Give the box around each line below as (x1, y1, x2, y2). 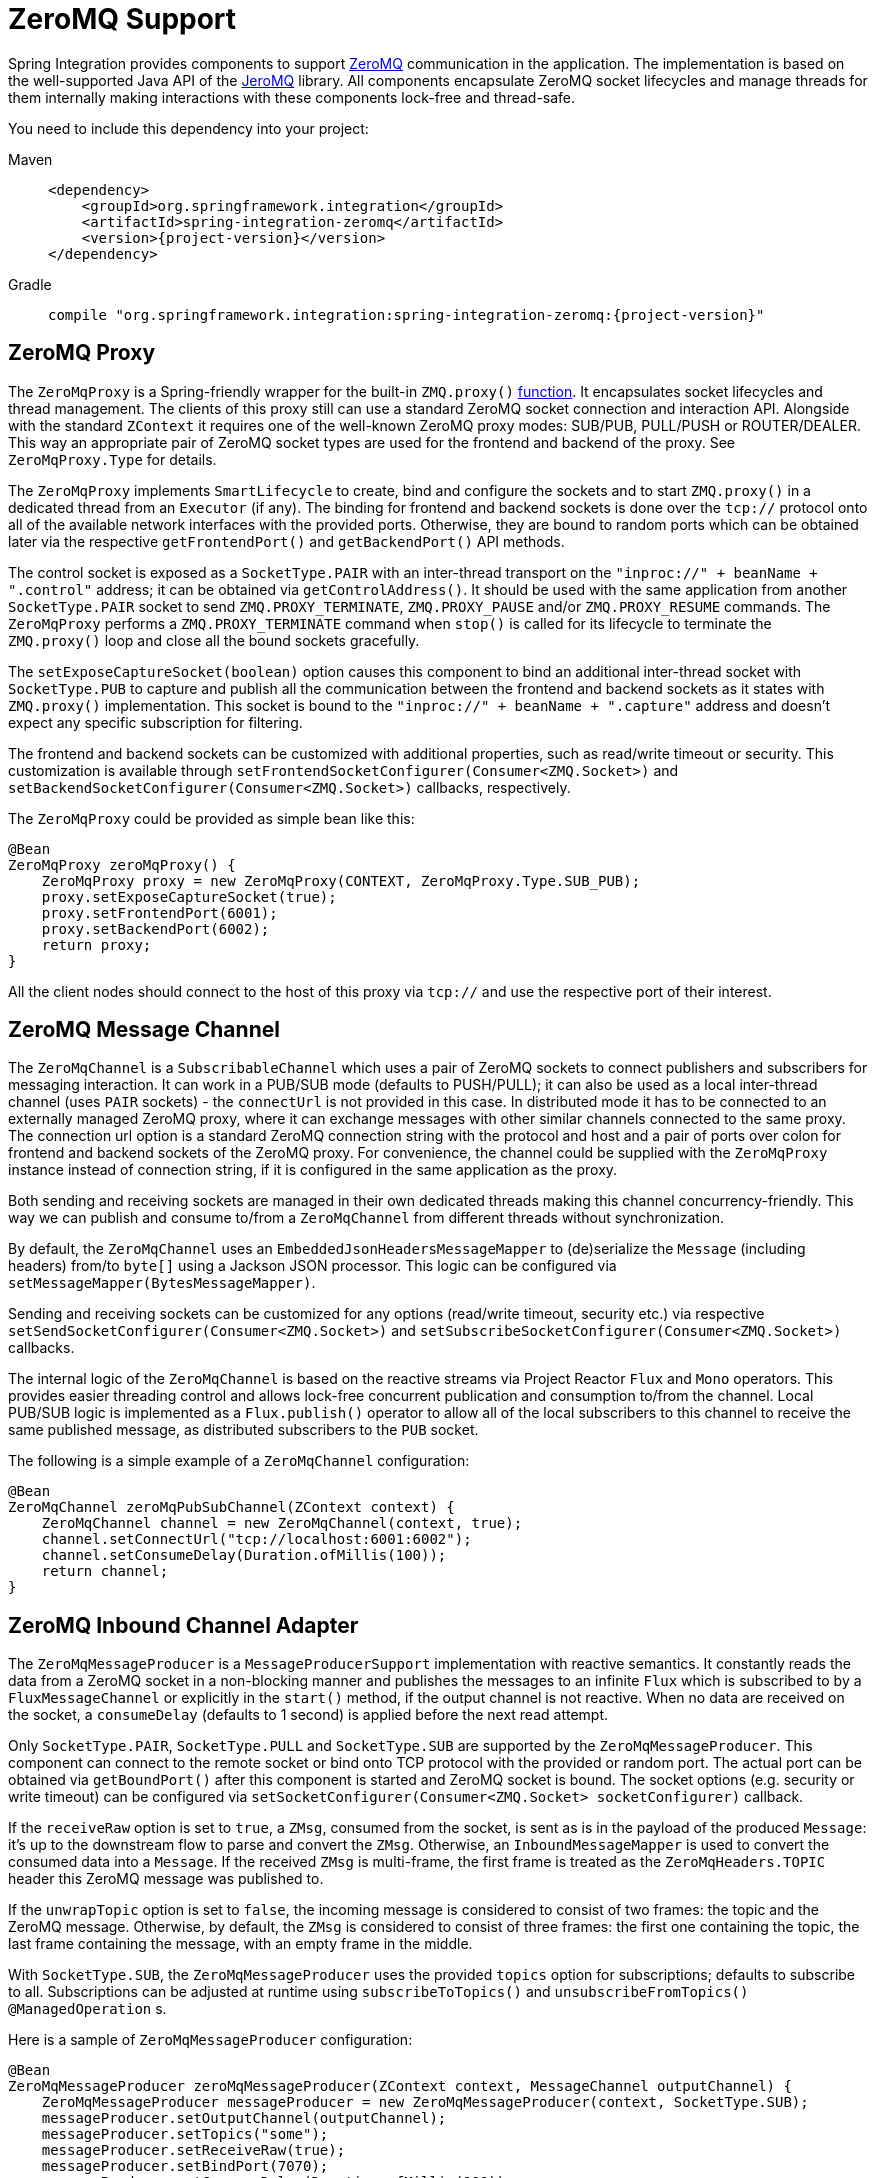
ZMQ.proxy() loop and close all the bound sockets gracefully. (8, 631, 420, 649)
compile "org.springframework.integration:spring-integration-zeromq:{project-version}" (48, 306, 765, 323)
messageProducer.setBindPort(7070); (41, 2158, 329, 2175)
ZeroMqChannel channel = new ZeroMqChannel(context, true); (41, 1515, 523, 1532)
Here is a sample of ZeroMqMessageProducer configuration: (8, 2031, 413, 2049)
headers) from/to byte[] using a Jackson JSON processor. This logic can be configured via (8, 1257, 617, 1275)
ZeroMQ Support (8, 2, 237, 36)
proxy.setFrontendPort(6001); (41, 904, 278, 921)
